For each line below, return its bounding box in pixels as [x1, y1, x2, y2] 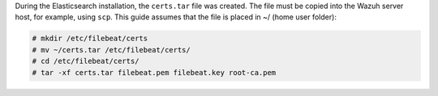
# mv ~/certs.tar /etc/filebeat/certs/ [32, 45, 191, 54]
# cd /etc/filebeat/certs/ [32, 56, 140, 66]
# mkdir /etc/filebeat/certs [32, 34, 148, 44]
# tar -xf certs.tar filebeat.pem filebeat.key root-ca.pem [32, 68, 277, 77]
